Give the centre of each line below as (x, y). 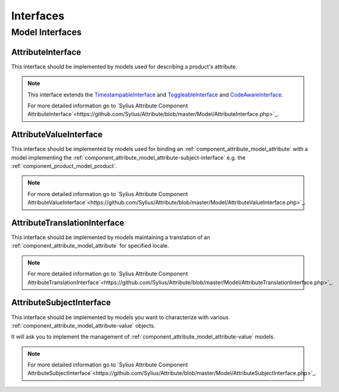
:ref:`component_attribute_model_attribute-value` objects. (83, 325)
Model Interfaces (46, 32)
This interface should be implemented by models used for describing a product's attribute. (124, 66)
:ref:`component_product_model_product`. (64, 166)
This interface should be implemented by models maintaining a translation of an (111, 237)
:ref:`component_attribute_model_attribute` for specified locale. (90, 246)
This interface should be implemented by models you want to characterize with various (120, 317)
